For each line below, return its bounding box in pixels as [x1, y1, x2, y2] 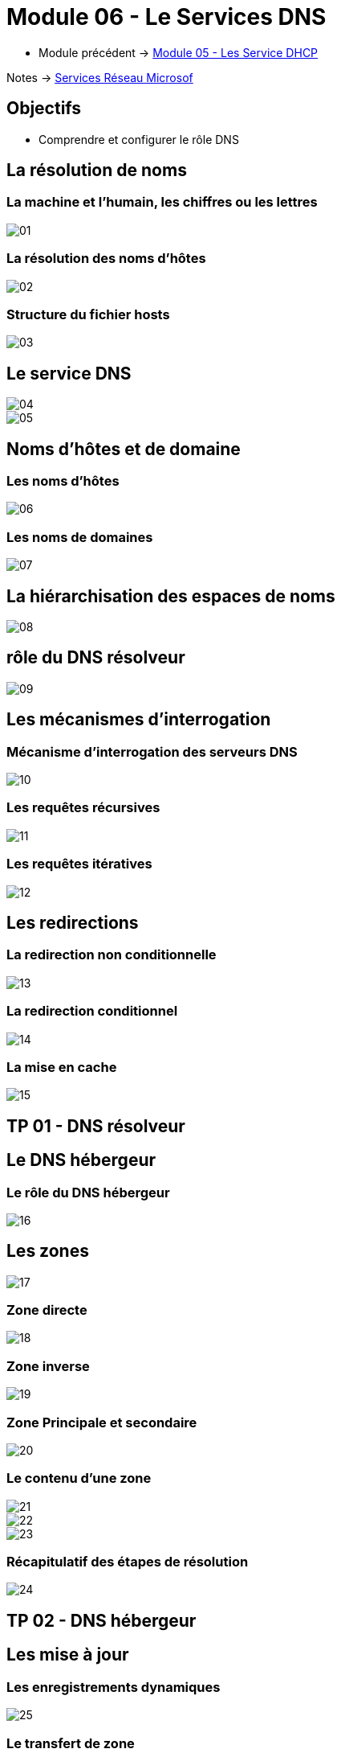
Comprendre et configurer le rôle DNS [39, 132, 239, 146]
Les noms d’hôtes [6, 473, 120, 489]
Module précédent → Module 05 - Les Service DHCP [39, 45, 319, 60]
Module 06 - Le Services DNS [6, 3, 327, 31]
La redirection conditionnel [6, 1003, 178, 1020]
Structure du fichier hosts [6, 306, 170, 322]
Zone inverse [6, 1357, 90, 1374]
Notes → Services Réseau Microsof [6, 70, 193, 84]
